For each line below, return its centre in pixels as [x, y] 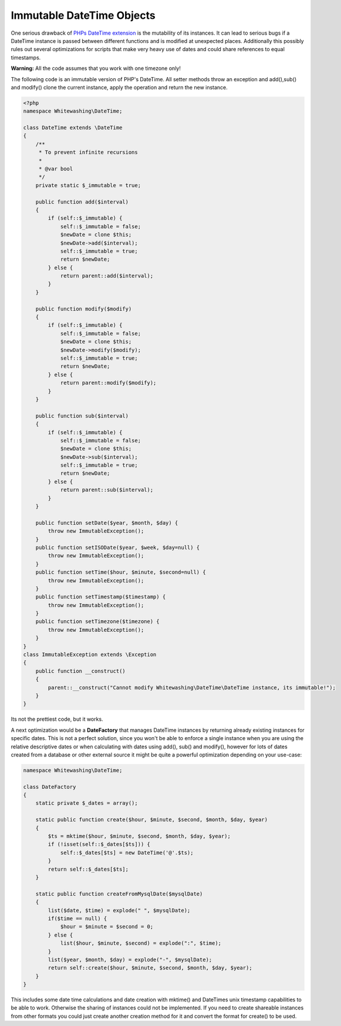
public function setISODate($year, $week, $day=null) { [118, 547]
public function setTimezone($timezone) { [97, 622]
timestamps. [26, 57]
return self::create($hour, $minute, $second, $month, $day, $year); [150, 968]
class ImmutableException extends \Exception [90, 655]
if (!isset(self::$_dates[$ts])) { [99, 845]
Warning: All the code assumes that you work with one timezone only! [96, 68]
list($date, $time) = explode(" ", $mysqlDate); [119, 910]
